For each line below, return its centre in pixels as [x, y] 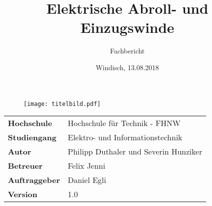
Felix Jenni [86, 166]
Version [23, 194]
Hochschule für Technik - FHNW [124, 123]
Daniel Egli [87, 180]
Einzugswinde [127, 27]
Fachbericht [127, 51]
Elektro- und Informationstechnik [125, 137]
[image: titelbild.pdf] [62, 104]
